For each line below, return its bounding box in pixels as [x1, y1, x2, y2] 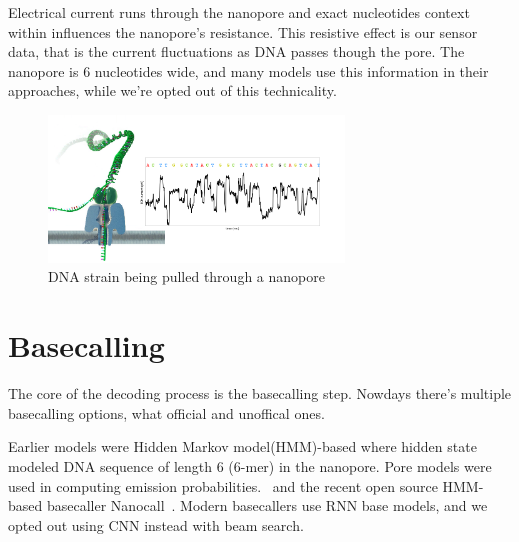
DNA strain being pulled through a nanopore [48, 266, 325, 287]
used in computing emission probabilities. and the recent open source [8, 475, 438, 496]
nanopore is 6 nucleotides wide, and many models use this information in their [8, 60, 489, 81]
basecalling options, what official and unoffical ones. [8, 402, 325, 423]
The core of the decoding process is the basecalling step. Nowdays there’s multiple [8, 383, 512, 404]
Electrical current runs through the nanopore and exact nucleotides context [8, 2, 470, 22]
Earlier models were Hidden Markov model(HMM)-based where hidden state [8, 436, 477, 457]
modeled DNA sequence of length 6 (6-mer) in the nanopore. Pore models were [8, 455, 492, 476]
